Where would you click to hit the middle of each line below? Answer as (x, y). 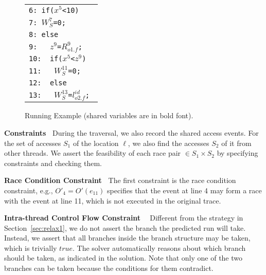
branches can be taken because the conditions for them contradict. (109, 268)
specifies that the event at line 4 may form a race (184, 190)
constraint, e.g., (29, 190)
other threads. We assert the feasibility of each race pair (93, 153)
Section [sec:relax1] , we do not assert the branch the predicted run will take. (125, 227)
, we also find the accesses (169, 143)
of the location (96, 143)
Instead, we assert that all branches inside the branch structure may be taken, (127, 238)
